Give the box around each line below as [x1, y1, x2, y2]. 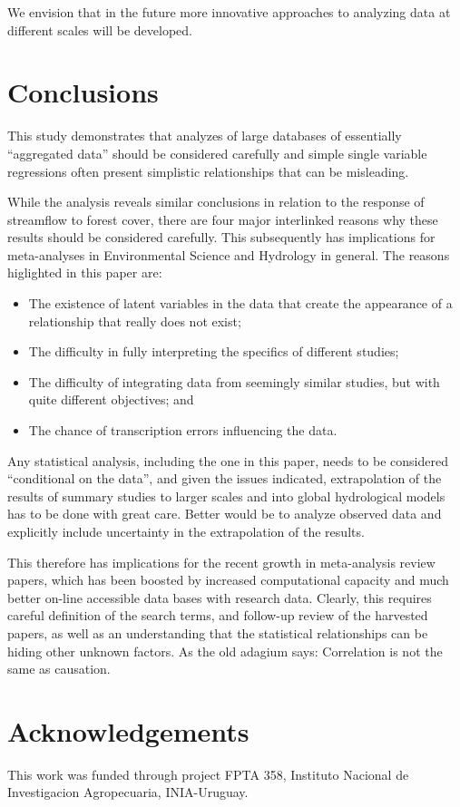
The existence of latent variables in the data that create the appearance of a [28, 294, 453, 313]
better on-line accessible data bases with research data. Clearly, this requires [7, 588, 432, 607]
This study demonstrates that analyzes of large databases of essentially [7, 126, 402, 145]
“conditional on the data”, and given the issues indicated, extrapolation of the [7, 469, 442, 488]
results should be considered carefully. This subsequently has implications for [7, 228, 436, 247]
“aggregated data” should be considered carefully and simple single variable [7, 143, 427, 162]
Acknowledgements [7, 712, 250, 749]
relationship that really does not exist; [28, 311, 241, 330]
